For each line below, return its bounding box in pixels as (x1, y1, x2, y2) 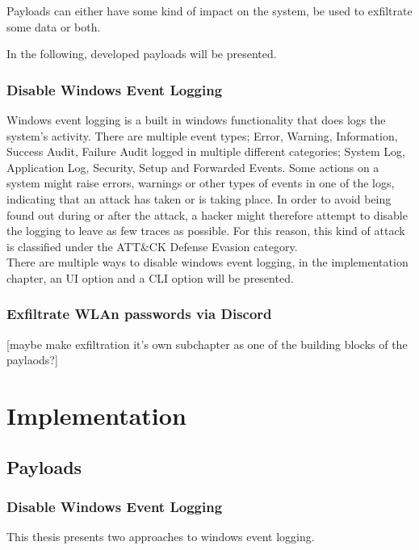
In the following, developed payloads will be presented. (6, 45, 277, 62)
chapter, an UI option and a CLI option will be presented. (6, 269, 294, 286)
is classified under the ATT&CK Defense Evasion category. (6, 237, 298, 254)
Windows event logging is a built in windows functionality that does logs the (6, 111, 386, 128)
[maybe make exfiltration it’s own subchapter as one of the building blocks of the (6, 335, 408, 352)
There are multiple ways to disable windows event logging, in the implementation (6, 254, 409, 271)
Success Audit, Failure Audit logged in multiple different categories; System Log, (6, 143, 405, 160)
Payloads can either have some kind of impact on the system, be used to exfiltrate (6, 2, 413, 19)
